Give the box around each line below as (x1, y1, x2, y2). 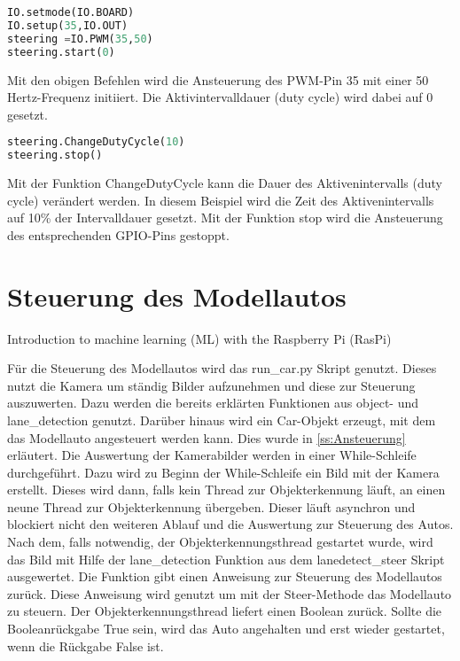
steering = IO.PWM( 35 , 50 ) (7, 32, 153, 45)
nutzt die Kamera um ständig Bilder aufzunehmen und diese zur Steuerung (7, 376, 416, 394)
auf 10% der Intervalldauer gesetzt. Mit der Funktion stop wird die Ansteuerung (7, 208, 443, 227)
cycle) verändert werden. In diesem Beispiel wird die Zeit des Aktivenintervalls (7, 191, 434, 209)
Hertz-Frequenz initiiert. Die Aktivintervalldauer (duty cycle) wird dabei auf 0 (7, 88, 433, 106)
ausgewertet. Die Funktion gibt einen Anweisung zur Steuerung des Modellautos (7, 567, 442, 586)
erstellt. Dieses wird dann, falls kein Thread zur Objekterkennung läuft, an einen (7, 480, 446, 499)
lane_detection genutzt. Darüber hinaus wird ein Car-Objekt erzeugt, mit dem (7, 410, 436, 429)
